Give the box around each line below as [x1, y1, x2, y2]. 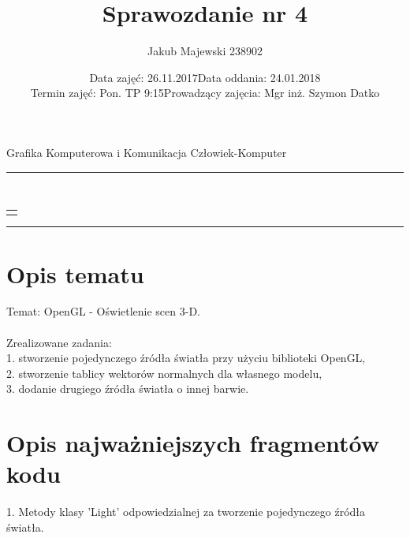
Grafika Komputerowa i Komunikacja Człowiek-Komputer [6, 144, 287, 160]
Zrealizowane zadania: [6, 334, 112, 350]
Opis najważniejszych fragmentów [6, 427, 379, 459]
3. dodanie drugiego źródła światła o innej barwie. [6, 380, 249, 397]
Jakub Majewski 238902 [147, 43, 263, 59]
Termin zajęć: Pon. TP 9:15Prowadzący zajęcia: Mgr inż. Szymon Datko [30, 84, 380, 101]
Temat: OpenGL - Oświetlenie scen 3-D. [6, 303, 200, 319]
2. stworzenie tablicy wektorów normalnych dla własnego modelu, [6, 364, 322, 381]
